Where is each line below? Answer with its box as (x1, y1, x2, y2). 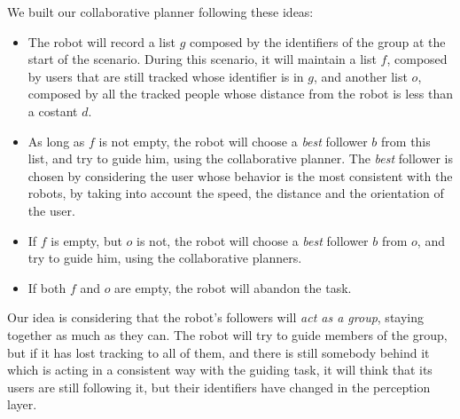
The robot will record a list (27, 32, 176, 51)
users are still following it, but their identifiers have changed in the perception (7, 377, 431, 396)
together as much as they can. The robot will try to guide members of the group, (7, 325, 448, 344)
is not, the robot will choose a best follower (136, 231, 369, 249)
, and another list (314, 67, 408, 85)
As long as (27, 131, 85, 150)
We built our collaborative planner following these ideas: (7, 3, 314, 20)
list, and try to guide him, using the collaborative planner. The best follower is (27, 149, 453, 168)
